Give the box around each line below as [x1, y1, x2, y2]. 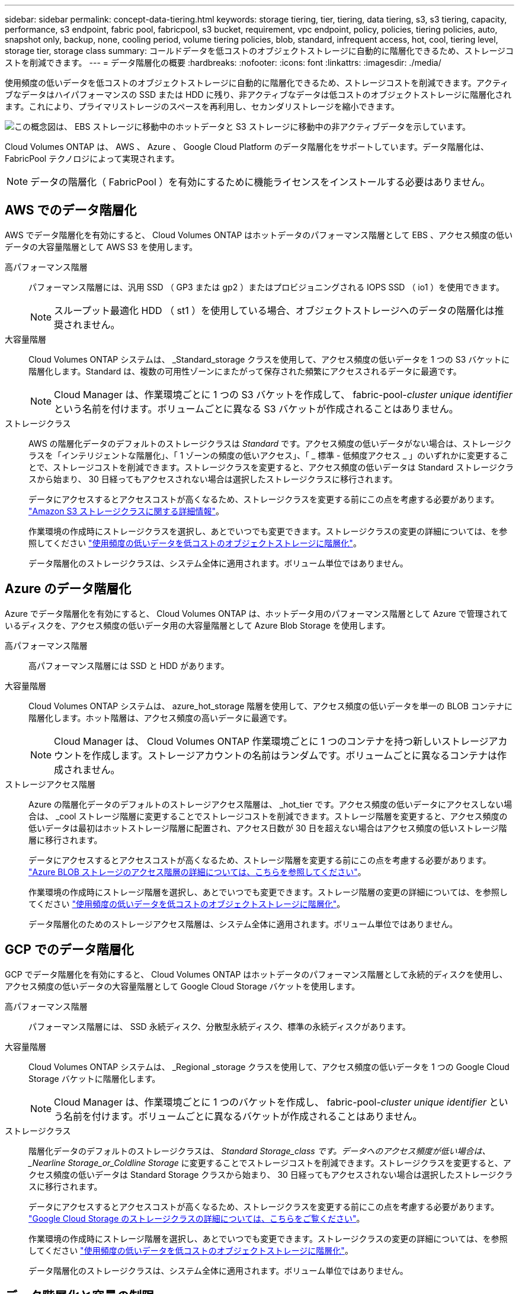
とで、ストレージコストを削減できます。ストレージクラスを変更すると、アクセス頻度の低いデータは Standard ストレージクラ [28, 462, 514, 472]
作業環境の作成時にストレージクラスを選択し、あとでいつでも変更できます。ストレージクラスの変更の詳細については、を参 [28, 526, 508, 536]
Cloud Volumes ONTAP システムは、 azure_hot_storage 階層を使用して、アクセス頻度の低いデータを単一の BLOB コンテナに [28, 700, 512, 711]
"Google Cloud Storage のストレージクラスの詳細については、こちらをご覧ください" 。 [28, 1213, 365, 1223]
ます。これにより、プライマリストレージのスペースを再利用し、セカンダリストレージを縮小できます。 [5, 101, 400, 111]
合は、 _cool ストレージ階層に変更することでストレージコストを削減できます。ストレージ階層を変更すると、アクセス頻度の [28, 811, 508, 821]
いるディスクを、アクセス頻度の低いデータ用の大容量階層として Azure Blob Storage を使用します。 [5, 620, 390, 630]
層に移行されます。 [28, 834, 102, 845]
